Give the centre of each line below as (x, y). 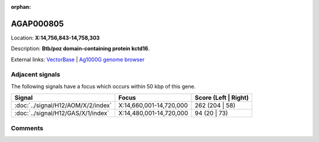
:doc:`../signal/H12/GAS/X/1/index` (62, 113)
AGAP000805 (38, 24)
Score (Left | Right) (222, 98)
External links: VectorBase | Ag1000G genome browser (78, 60)
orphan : (21, 7)
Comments (27, 128)
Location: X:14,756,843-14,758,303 (55, 38)
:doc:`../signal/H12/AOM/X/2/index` (63, 105)
